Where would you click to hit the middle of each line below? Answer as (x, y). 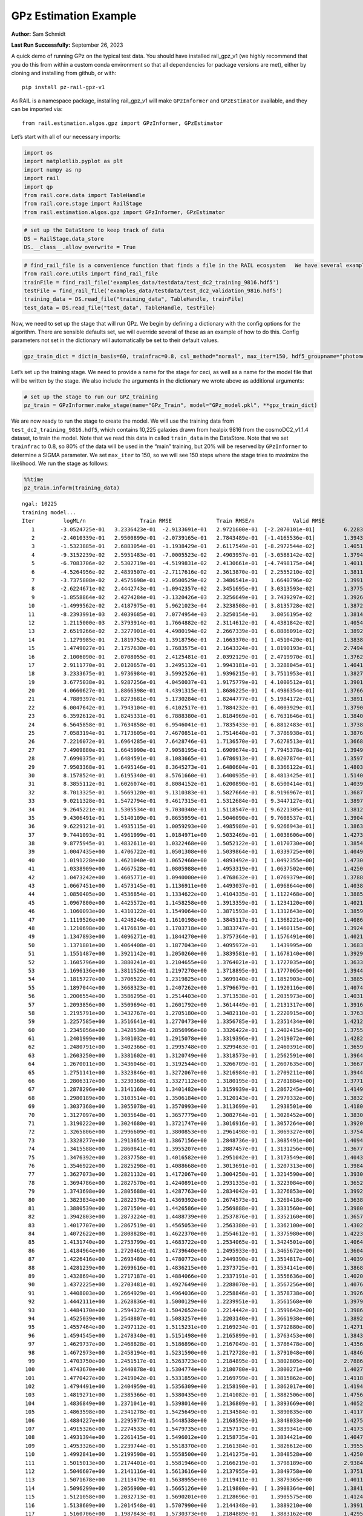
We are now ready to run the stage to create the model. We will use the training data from (123, 421)
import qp (38, 187)
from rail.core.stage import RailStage (83, 204)
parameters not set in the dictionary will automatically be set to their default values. (115, 340)
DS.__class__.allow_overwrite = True (80, 247)
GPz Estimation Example (74, 16)
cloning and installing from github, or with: (64, 73)
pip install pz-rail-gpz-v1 (64, 87)
